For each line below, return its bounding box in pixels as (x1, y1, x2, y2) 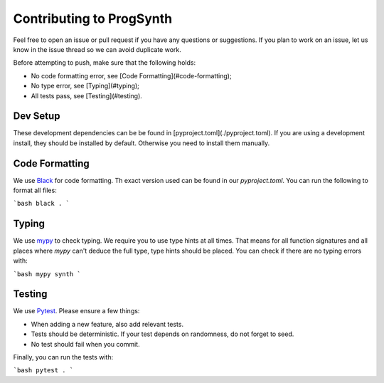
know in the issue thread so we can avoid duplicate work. (13, 45, 181, 53)
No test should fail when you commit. (31, 340, 140, 348)
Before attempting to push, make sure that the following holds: (13, 58, 196, 67)
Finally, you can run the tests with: (13, 353, 114, 362)
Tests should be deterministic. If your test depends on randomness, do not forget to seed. (31, 330, 294, 338)
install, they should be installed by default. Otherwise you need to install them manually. (13, 139, 270, 147)
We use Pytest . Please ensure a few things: (13, 307, 140, 315)
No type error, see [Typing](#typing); (31, 82, 140, 90)
